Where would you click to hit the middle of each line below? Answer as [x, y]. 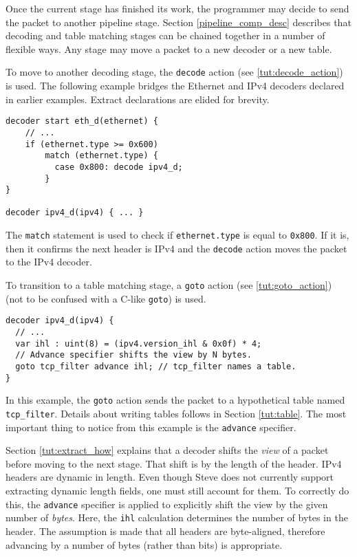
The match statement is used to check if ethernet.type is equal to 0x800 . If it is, [177, 235]
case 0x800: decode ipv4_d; [119, 167]
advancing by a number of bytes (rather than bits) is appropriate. [144, 544]
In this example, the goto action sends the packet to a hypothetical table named [175, 400]
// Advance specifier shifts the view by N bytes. [133, 355]
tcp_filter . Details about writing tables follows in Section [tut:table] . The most [176, 413]
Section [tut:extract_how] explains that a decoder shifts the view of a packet [167, 450]
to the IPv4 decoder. [49, 262]
